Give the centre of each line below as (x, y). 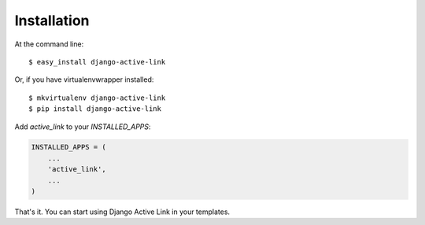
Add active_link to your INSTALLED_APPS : (83, 127)
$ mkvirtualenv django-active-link (97, 98)
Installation (52, 20)
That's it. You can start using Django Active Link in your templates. (122, 212)
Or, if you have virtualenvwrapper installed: (84, 79)
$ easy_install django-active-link (97, 62)
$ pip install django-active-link (95, 109)
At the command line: (49, 44)
